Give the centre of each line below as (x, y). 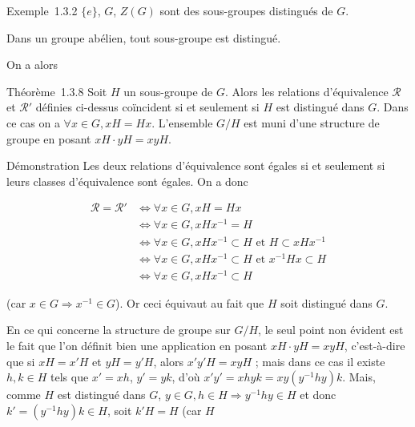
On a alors (32, 64)
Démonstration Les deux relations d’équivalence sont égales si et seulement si (196, 165)
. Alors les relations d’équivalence (306, 91)
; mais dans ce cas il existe (320, 361)
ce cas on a (33, 122)
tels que (70, 377)
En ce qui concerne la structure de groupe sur (119, 330)
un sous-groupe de (168, 91)
